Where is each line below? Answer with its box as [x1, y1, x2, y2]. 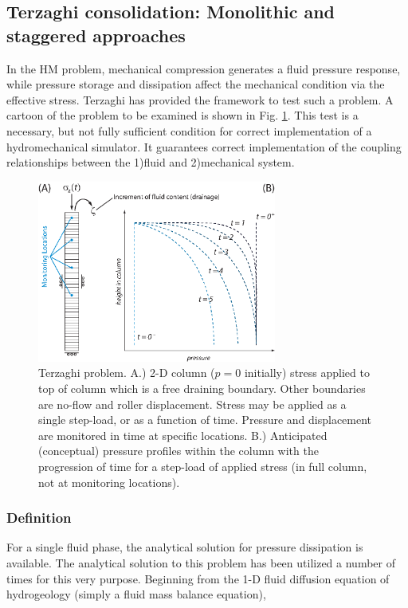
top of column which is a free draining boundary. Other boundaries [38, 379, 366, 396]
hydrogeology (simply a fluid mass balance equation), [6, 586, 266, 602]
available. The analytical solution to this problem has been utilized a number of [6, 554, 395, 571]
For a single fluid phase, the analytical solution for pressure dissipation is [6, 539, 363, 555]
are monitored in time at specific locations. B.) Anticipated [38, 426, 328, 443]
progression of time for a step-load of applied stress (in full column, [38, 457, 367, 474]
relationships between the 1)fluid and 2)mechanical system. [6, 154, 295, 171]
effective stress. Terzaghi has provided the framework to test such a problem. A [6, 91, 394, 108]
